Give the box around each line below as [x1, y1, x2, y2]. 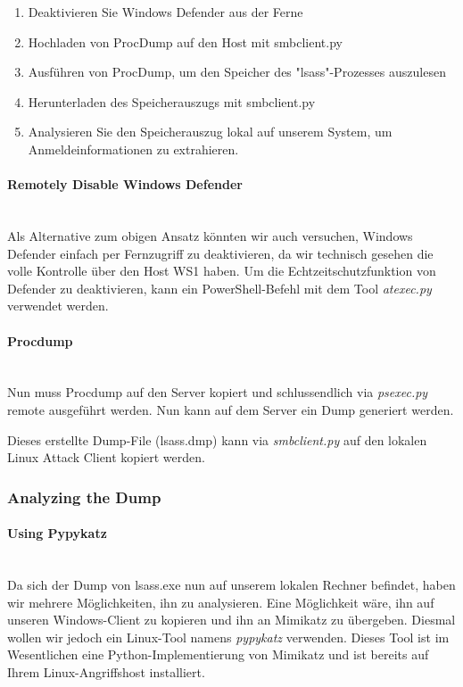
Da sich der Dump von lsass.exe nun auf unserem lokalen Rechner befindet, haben [7, 575, 456, 593]
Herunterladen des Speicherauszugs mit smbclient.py [28, 92, 316, 111]
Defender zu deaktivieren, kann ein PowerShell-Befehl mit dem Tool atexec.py [7, 278, 432, 297]
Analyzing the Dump [7, 485, 161, 508]
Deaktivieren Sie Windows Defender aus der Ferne [28, 3, 303, 21]
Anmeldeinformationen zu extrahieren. [28, 139, 239, 158]
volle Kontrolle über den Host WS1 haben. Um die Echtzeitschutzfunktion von [7, 261, 436, 280]
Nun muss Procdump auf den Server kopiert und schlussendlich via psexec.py [7, 383, 428, 401]
